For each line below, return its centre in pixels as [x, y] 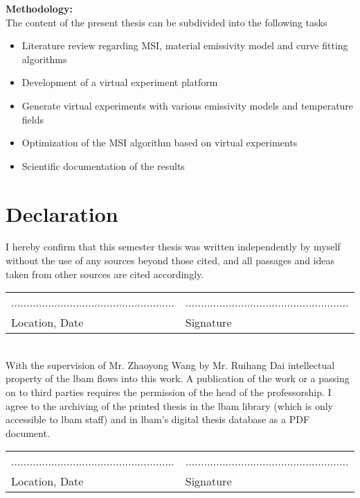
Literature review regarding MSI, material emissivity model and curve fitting [185, 45]
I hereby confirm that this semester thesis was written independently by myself [173, 247]
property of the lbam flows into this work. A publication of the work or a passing [178, 378]
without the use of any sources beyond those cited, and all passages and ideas [170, 260]
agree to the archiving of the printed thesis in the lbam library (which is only [169, 405]
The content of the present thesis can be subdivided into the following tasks [166, 22]
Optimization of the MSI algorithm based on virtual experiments [160, 143]
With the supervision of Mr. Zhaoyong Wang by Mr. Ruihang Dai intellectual [170, 364]
